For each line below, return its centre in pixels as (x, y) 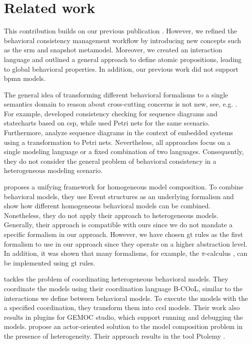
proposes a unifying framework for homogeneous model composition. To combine (124, 187)
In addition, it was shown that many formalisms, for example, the (102, 253)
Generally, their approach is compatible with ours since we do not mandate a (118, 225)
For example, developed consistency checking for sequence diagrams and (111, 113)
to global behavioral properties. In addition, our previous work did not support (121, 69)
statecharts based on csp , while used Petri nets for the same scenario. (107, 123)
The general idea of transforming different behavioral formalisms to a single (116, 94)
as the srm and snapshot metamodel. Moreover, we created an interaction (113, 50)
